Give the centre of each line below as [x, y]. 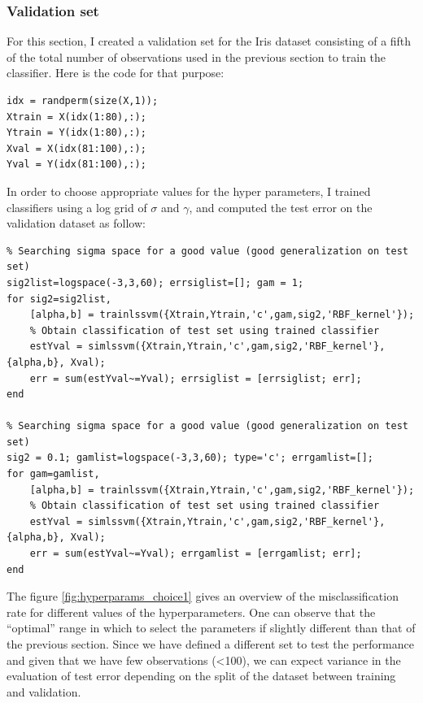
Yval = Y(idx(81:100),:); [76, 165]
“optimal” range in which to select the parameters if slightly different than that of [211, 628]
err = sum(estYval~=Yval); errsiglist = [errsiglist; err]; [196, 378]
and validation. [44, 691]
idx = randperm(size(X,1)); [83, 101]
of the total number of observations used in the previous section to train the [196, 56]
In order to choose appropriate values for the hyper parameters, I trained [189, 191]
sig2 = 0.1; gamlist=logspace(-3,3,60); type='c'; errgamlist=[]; [190, 458]
